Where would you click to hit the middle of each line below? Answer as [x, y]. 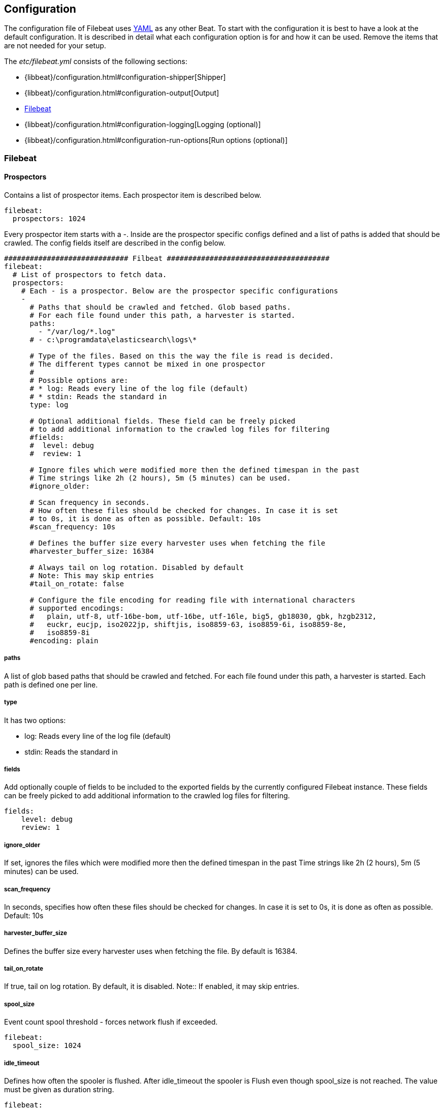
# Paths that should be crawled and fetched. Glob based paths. [160, 307]
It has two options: [35, 720]
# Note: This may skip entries [92, 576]
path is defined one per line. [51, 684]
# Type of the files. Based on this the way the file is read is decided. [182, 356]
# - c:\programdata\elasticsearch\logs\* [113, 340]
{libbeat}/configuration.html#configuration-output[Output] [122, 93]
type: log [49, 405]
